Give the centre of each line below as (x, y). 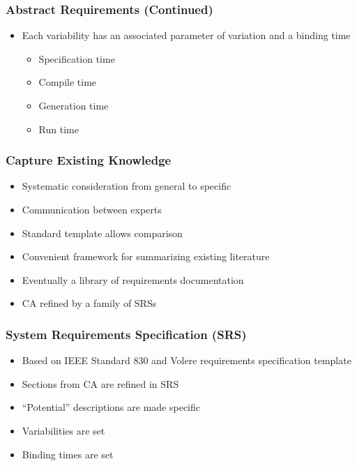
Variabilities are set (63, 430)
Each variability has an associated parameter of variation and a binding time (186, 35)
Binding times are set (68, 454)
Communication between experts (92, 209)
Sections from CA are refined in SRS (100, 383)
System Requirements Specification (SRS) (126, 334)
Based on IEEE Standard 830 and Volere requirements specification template (187, 360)
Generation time (74, 105)
